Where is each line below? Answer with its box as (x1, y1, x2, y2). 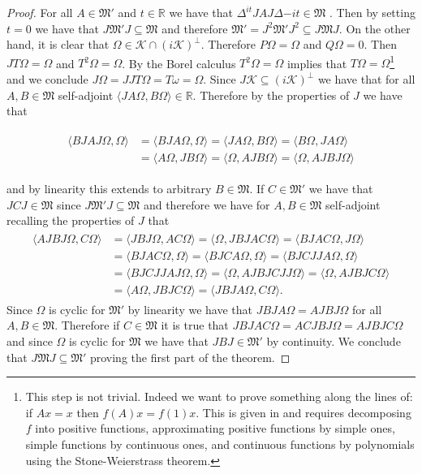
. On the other (338, 19, 411, 37)
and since (6, 333, 53, 350)
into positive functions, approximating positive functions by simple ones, (35, 420, 395, 437)
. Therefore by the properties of (192, 86, 350, 103)
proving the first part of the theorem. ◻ (89, 348, 291, 365)
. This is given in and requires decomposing (196, 403, 411, 420)
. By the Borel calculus (122, 54, 236, 71)
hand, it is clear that (6, 36, 110, 53)
